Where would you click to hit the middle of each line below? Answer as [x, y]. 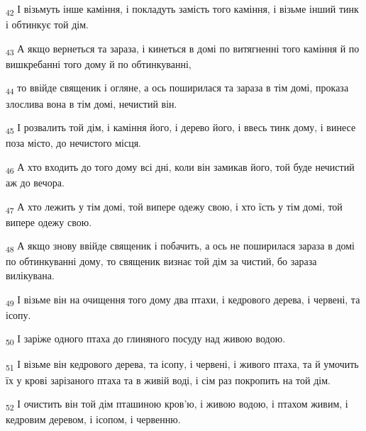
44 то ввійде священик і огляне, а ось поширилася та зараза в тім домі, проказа [177, 89]
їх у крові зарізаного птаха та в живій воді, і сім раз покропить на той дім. [168, 380]
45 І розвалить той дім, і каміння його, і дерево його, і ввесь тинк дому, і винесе [181, 128]
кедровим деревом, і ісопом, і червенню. [93, 419]
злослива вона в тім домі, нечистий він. [91, 103]
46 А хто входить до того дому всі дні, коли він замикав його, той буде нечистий [180, 167]
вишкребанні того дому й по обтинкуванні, [99, 63]
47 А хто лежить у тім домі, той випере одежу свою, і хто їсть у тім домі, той [174, 207]
